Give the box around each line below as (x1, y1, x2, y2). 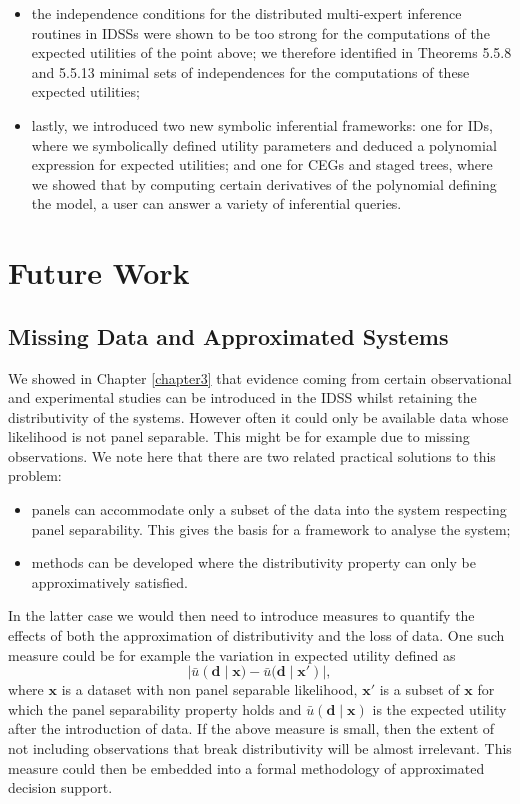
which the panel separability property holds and (8, 698, 302, 719)
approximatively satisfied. (31, 571, 188, 592)
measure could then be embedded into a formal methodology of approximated (8, 757, 485, 778)
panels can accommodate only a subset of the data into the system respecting (31, 499, 507, 520)
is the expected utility (372, 698, 507, 719)
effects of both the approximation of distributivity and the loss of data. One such (8, 625, 505, 646)
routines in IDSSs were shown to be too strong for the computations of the (31, 22, 490, 43)
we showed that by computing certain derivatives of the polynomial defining (31, 173, 497, 194)
